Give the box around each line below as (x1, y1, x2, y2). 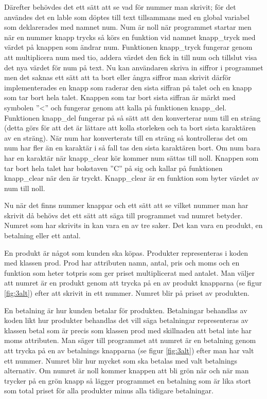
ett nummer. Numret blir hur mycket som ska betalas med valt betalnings (4, 355, 238, 366)
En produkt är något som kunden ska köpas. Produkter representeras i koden (4, 247, 248, 258)
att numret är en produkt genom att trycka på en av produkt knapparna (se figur (4, 277, 262, 288)
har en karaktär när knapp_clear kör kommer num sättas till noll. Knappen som (4, 152, 259, 163)
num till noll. (4, 182, 45, 193)
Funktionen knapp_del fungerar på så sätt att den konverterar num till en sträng (4, 112, 261, 123)
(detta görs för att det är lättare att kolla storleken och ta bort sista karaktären (4, 122, 256, 133)
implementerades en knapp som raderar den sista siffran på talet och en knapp (4, 82, 252, 92)
